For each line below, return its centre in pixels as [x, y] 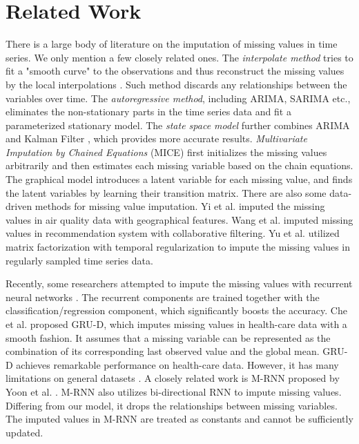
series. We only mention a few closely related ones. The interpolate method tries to [179, 57]
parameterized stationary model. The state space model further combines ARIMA [178, 125]
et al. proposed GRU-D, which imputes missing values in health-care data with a [176, 324]
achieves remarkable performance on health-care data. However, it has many [177, 364]
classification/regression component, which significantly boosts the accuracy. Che [176, 310]
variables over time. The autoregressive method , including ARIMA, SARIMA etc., [178, 98]
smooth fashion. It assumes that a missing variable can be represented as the [168, 337]
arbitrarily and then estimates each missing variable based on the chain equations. [179, 165]
